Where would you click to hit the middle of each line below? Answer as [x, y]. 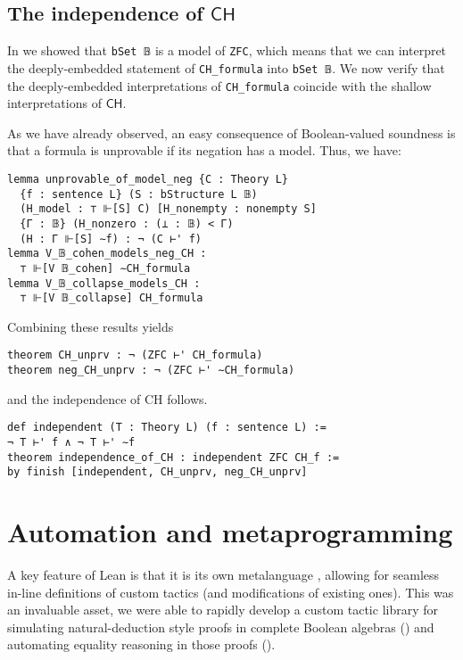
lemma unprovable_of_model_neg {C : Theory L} [148, 179]
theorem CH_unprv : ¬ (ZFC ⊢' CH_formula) [135, 355]
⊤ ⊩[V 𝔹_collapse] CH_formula [112, 298]
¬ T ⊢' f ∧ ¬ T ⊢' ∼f [71, 443]
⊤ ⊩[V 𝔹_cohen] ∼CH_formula [105, 268]
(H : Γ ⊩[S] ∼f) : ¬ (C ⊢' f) [111, 239]
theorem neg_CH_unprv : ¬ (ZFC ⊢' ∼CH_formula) [151, 371]
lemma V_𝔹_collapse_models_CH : [104, 283]
